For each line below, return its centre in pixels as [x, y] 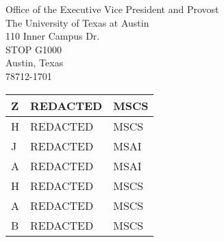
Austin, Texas [35, 63]
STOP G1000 [34, 49]
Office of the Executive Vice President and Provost [112, 9]
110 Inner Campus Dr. [53, 36]
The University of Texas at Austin [77, 22]
